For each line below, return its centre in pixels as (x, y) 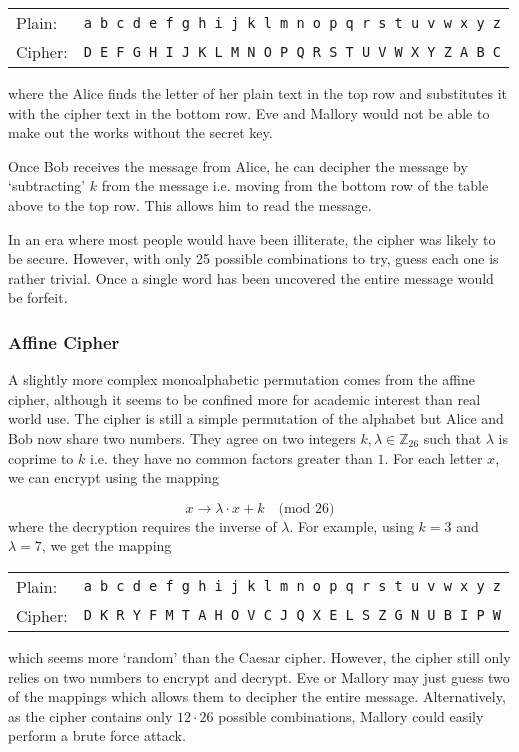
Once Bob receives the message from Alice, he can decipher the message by (238, 165)
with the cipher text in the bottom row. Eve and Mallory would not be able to (249, 112)
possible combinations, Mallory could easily (351, 715)
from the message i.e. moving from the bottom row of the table (295, 185)
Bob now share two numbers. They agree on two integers (182, 437)
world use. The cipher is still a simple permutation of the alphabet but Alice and (256, 418)
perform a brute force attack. (97, 735)
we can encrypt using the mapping (113, 477)
